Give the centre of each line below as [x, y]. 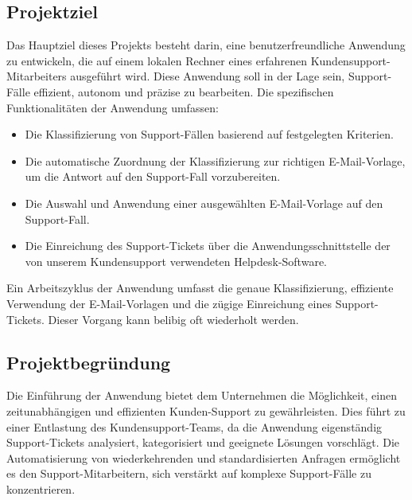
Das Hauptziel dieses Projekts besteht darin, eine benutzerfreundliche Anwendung [206, 45]
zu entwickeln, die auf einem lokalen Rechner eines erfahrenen [157, 60]
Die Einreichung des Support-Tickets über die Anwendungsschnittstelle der [208, 246]
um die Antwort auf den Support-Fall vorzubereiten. [153, 176]
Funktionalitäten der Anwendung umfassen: [113, 107]
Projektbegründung [89, 362]
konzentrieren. [41, 488]
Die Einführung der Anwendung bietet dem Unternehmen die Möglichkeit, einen [202, 395]
